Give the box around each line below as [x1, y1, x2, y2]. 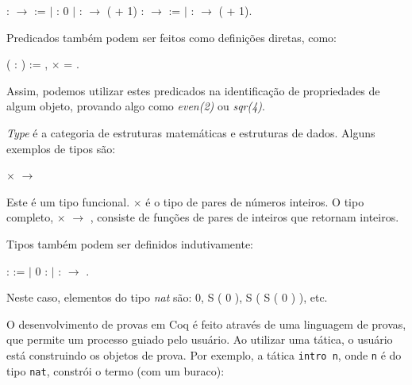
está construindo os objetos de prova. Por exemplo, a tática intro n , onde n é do [6, 346, 402, 363]
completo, [6, 209, 54, 225]
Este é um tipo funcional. [6, 193, 130, 210]
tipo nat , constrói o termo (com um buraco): [6, 362, 225, 379]
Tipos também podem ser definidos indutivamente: [6, 235, 253, 252]
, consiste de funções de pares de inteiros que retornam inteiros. [90, 209, 399, 225]
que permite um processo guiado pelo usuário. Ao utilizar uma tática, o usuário [6, 331, 393, 348]
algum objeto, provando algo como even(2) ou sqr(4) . [6, 98, 265, 114]
